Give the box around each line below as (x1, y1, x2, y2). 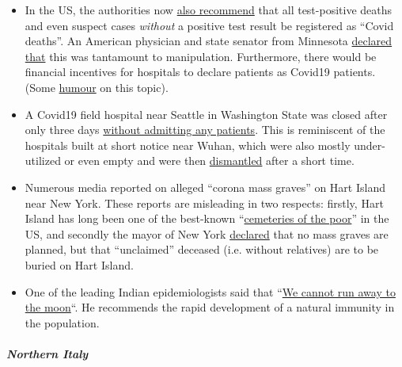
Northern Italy (6, 345, 89, 361)
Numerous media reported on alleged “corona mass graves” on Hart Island (25, 178, 385, 195)
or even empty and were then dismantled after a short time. (64, 152, 355, 169)
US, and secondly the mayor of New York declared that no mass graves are (25, 225, 389, 242)
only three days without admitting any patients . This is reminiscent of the (25, 121, 385, 138)
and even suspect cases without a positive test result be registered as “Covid (25, 17, 394, 33)
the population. (25, 314, 100, 331)
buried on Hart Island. (25, 256, 134, 273)
